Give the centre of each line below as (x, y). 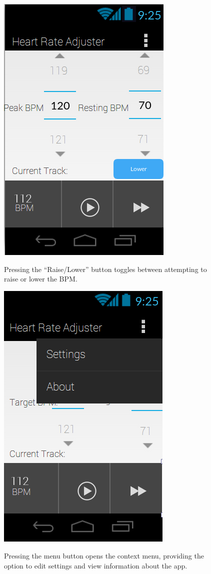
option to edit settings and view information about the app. (96, 565)
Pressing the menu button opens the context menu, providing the (104, 556)
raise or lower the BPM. (41, 279)
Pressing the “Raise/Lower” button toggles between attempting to (105, 269)
